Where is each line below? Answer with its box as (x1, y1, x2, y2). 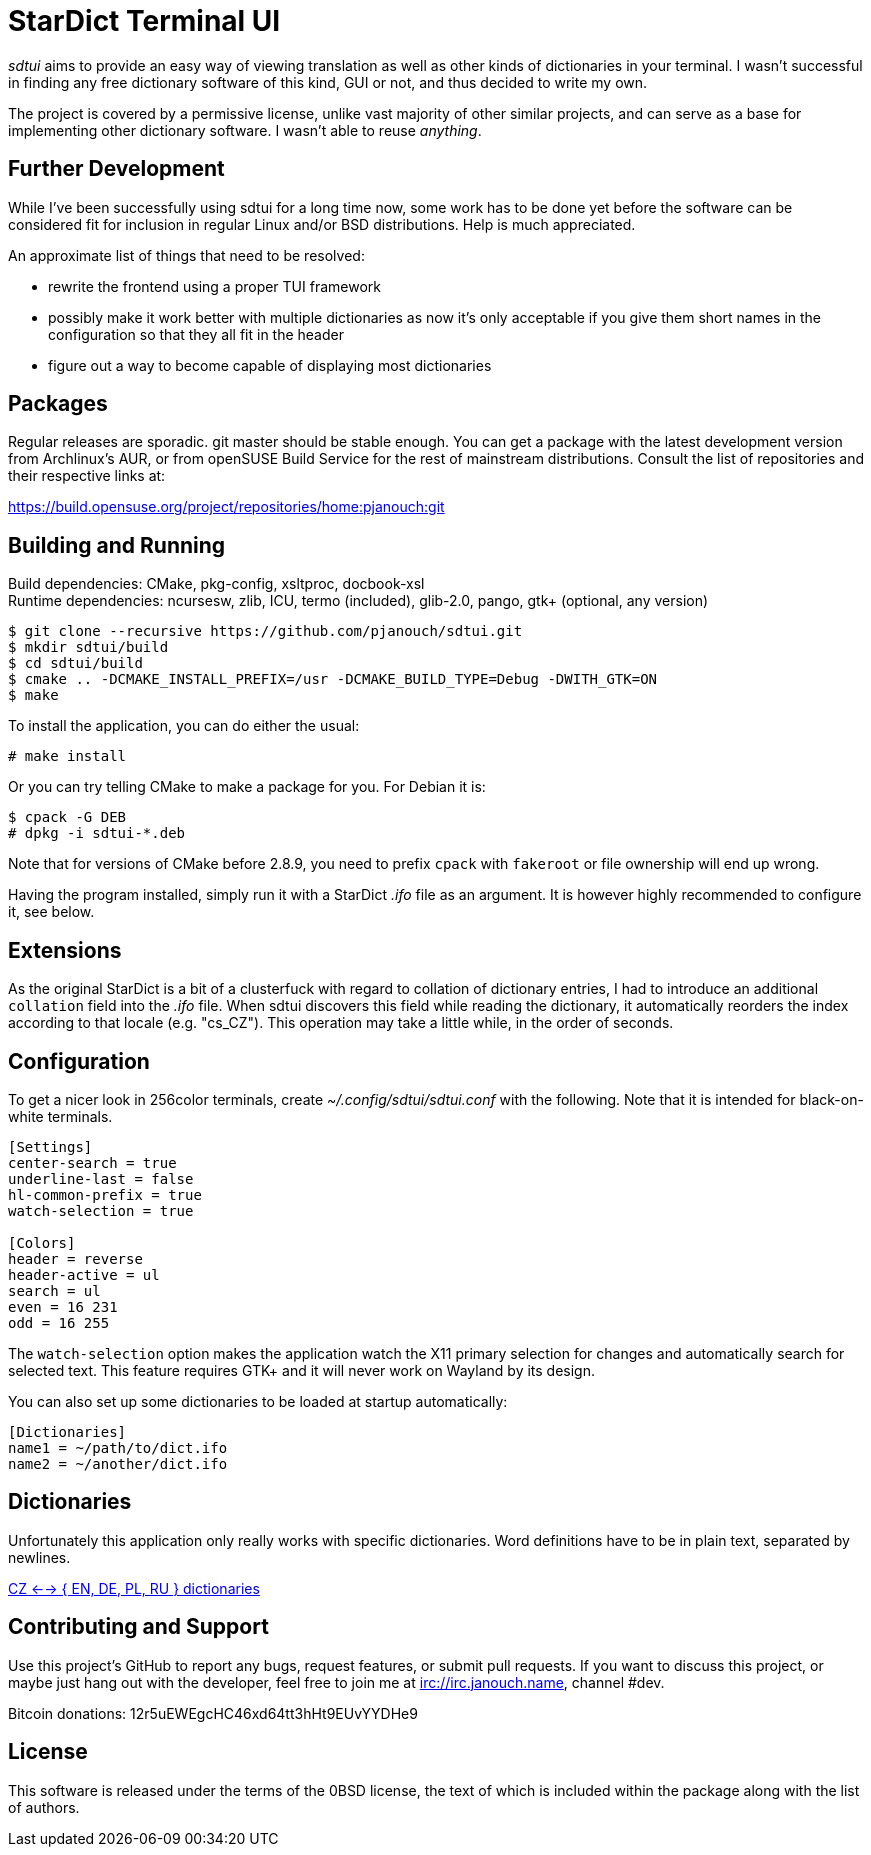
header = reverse (8, 1250, 143, 1267)
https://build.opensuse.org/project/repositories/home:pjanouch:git (8, 498, 445, 516)
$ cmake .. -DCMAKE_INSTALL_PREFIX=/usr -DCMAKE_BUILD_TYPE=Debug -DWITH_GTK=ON (8, 671, 658, 688)
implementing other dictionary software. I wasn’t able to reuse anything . (8, 121, 482, 139)
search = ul (8, 1282, 101, 1299)
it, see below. (8, 903, 95, 921)
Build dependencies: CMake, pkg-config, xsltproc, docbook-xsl (8, 575, 425, 593)
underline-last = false (8, 1170, 194, 1187)
